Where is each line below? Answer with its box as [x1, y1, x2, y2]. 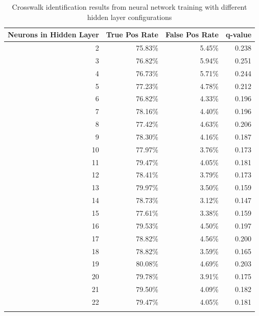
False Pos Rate [165, 29, 219, 40]
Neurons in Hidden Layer [8, 29, 99, 40]
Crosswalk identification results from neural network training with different [12, 2, 247, 12]
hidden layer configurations [87, 11, 172, 22]
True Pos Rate [106, 29, 158, 40]
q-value [225, 29, 252, 40]
